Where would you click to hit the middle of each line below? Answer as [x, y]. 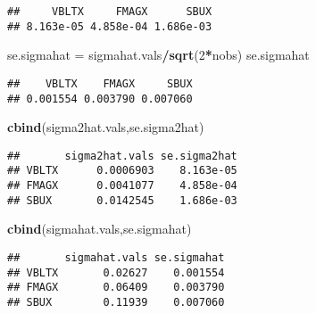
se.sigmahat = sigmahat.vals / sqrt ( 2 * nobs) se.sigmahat [158, 55]
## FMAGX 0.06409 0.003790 [116, 288]
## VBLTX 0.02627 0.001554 [116, 272]
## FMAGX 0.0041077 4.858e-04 [122, 186]
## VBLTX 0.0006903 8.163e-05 [122, 171]
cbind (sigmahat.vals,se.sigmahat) [100, 229]
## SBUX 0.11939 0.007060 [116, 302]
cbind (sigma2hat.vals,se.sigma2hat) [106, 127]
